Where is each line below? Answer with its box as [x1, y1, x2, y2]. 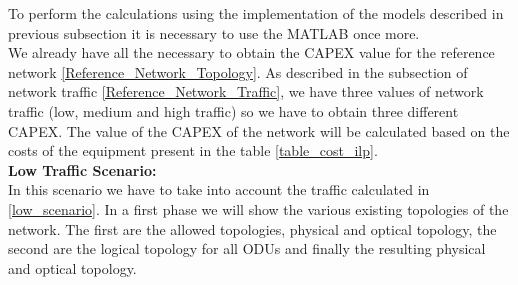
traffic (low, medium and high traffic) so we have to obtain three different [8, 100, 459, 121]
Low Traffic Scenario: [8, 159, 157, 180]
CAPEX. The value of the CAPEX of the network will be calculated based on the [8, 120, 510, 141]
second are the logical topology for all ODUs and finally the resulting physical [8, 238, 486, 259]
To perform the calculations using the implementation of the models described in [8, 3, 504, 23]
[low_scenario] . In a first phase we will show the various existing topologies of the [8, 198, 509, 219]
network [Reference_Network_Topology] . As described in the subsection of [8, 61, 468, 82]
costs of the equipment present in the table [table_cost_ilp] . [8, 140, 378, 161]
